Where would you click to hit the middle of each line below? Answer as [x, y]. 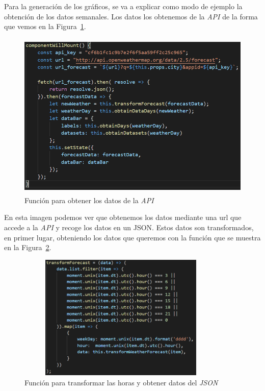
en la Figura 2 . [28, 247]
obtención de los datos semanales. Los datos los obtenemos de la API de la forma [131, 16]
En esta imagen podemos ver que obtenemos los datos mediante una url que [123, 217]
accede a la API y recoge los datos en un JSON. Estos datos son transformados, [129, 227]
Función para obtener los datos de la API [89, 200]
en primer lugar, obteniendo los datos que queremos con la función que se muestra [132, 237]
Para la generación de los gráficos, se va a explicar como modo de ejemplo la [123, 6]
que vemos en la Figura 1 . [45, 26]
